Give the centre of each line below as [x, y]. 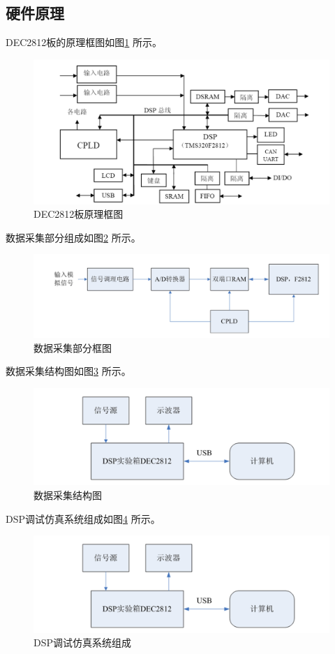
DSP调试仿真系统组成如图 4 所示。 [83, 518]
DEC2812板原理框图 [79, 214]
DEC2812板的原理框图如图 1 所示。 [84, 42]
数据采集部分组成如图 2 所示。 [73, 237]
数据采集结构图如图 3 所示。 [68, 371]
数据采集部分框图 [73, 347]
